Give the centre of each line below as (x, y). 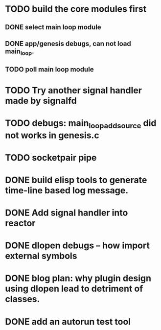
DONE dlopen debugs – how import (78, 246)
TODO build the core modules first (76, 9)
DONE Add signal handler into (67, 213)
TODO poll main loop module (49, 69)
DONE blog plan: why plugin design (78, 278)
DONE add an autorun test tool (68, 321)
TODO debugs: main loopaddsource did (81, 124)
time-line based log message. (67, 190)
